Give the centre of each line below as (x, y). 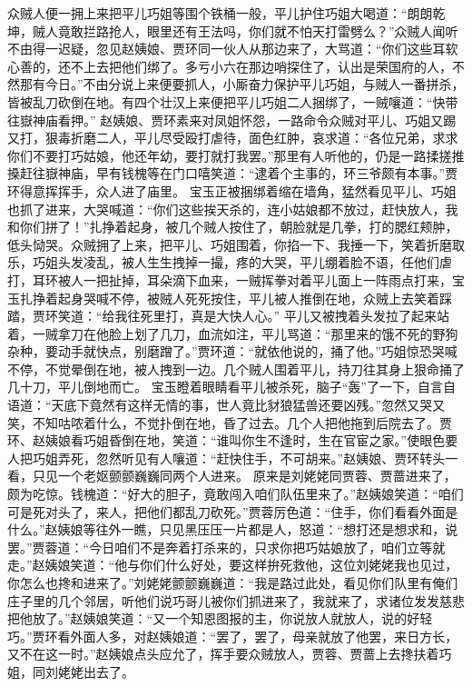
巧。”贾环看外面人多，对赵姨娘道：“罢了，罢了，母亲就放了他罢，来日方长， (233, 636)
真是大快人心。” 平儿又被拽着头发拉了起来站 (320, 316)
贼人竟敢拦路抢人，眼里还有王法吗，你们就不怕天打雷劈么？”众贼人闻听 (245, 30)
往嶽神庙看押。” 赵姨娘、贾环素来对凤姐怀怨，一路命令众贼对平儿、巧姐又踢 (232, 119)
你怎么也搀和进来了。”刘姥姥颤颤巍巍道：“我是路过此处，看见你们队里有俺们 (233, 582)
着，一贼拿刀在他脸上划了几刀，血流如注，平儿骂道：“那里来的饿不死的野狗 (233, 333)
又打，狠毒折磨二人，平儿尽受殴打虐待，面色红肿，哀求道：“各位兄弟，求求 (233, 138)
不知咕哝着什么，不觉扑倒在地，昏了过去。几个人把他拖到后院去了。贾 (242, 422)
